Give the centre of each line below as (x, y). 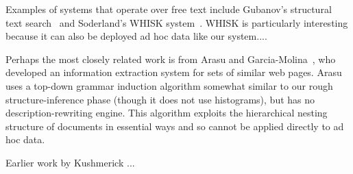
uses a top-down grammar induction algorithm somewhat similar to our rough (169, 85)
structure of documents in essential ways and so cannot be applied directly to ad (175, 126)
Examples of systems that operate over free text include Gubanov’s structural (169, 9)
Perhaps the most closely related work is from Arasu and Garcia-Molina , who (171, 59)
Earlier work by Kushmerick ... (70, 162)
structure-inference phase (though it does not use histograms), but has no (160, 99)
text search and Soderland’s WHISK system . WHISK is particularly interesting (177, 22)
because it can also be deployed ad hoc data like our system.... (136, 36)
